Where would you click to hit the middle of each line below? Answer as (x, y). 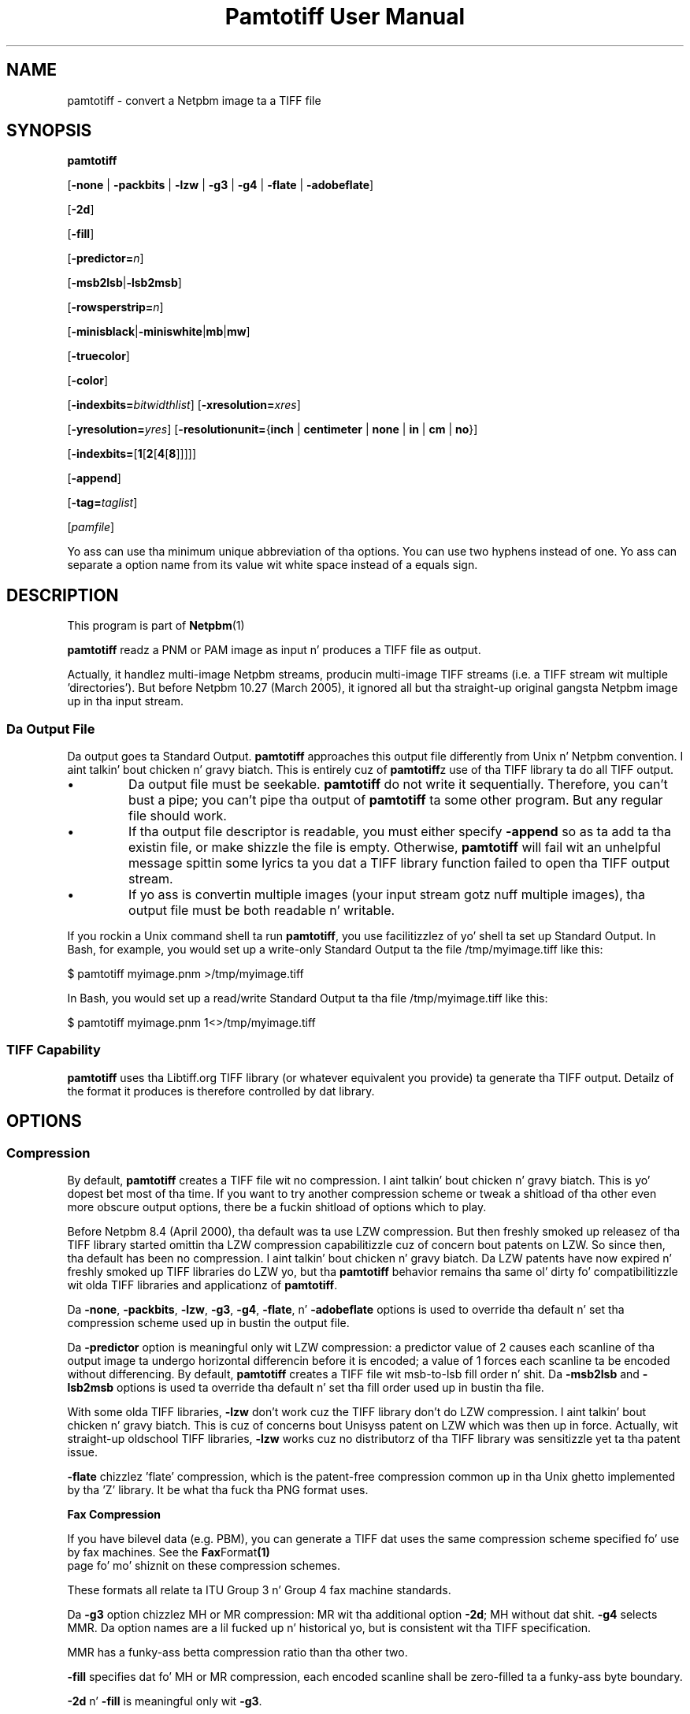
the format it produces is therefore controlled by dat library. (221, 1091)
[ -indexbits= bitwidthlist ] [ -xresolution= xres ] (184, 405)
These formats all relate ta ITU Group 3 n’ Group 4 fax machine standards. (259, 1590)
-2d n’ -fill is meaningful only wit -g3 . (165, 1701)
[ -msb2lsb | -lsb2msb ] (124, 283)
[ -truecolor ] (98, 356)
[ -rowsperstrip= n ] (115, 307)
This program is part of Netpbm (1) (156, 626)
